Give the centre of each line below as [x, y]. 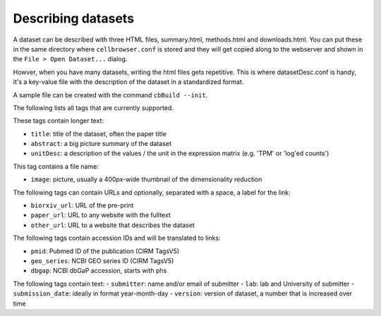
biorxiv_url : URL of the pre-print [82, 205]
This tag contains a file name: [56, 166]
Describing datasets [73, 18]
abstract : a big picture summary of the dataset [101, 144]
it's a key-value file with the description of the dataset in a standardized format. [128, 82]
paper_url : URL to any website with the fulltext [101, 215]
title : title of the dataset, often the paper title [99, 133]
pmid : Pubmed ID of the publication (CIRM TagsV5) [105, 251]
